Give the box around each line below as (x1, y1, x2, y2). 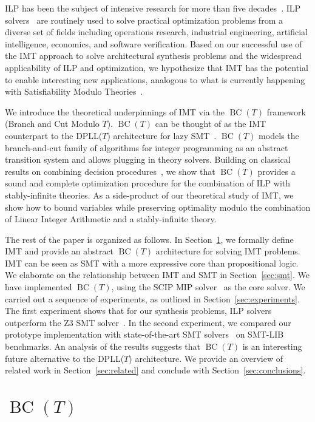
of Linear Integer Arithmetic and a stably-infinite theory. (5, 213, 217, 225)
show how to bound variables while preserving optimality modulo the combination (5, 200, 311, 213)
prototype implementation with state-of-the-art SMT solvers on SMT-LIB (5, 328, 284, 341)
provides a (257, 165, 296, 177)
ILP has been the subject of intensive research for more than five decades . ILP (5, 2, 301, 14)
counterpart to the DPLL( (5, 129, 103, 141)
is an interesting (242, 340, 302, 353)
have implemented (5, 281, 72, 293)
